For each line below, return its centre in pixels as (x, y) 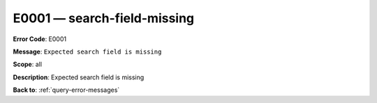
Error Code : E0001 (39, 39)
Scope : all (27, 64)
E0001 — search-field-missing (104, 18)
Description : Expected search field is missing (79, 77)
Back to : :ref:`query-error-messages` (66, 90)
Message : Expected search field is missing (87, 51)
